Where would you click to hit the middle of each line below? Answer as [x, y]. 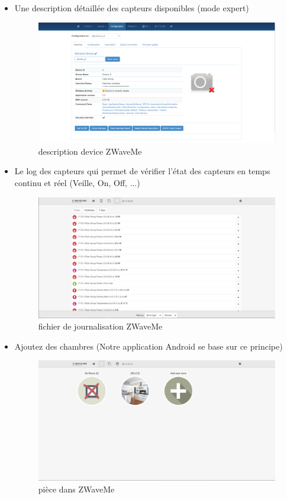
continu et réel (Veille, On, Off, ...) [77, 182]
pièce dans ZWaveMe [76, 489]
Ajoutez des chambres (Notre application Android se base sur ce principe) [149, 346]
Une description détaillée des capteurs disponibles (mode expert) [132, 8]
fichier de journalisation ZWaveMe [100, 326]
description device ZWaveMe [90, 151]
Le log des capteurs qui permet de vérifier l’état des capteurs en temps [142, 171]
